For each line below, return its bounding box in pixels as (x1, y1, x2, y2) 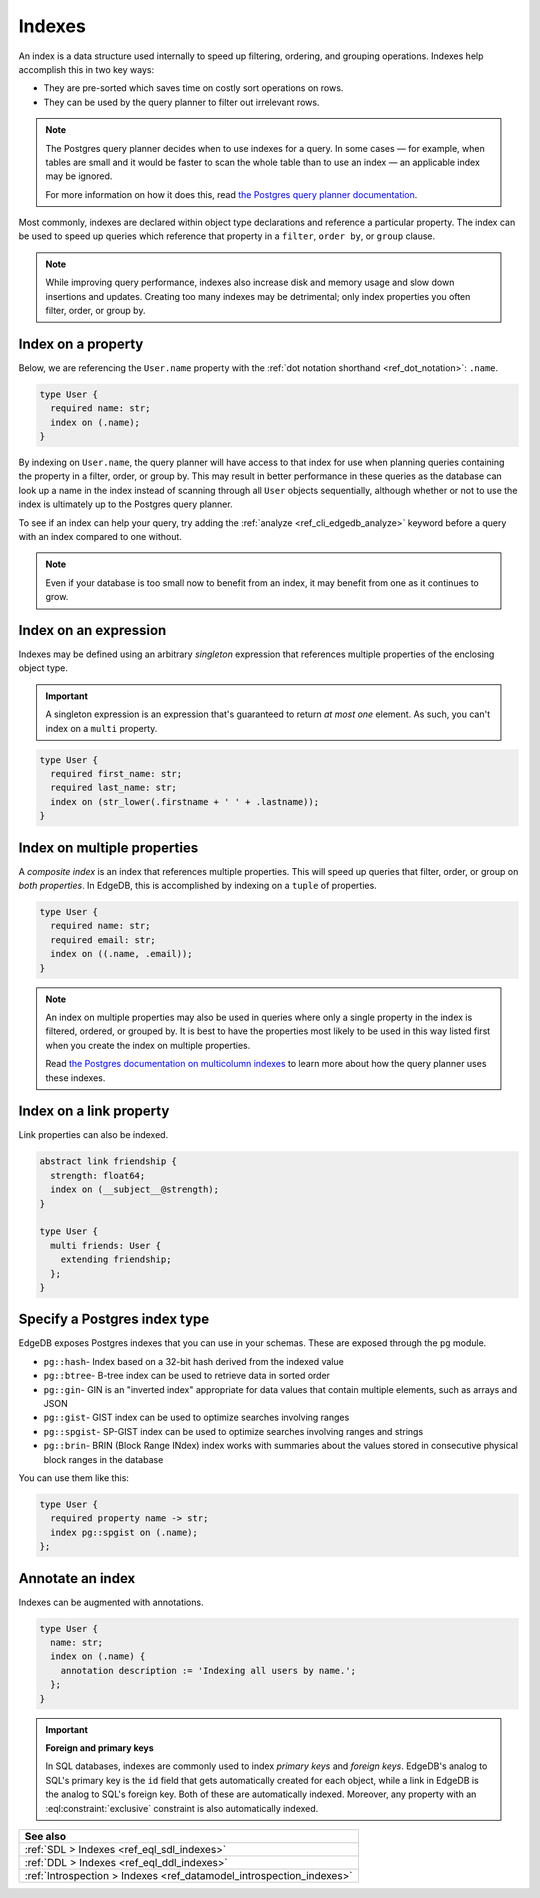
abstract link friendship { (39, 1156, 177, 1167)
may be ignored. (45, 170, 113, 182)
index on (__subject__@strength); (50, 1184, 220, 1195)
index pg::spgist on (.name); (50, 1526, 199, 1538)
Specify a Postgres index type (18, 1311, 210, 1328)
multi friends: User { (50, 1240, 162, 1251)
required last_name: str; (50, 782, 177, 794)
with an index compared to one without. (18, 531, 182, 543)
